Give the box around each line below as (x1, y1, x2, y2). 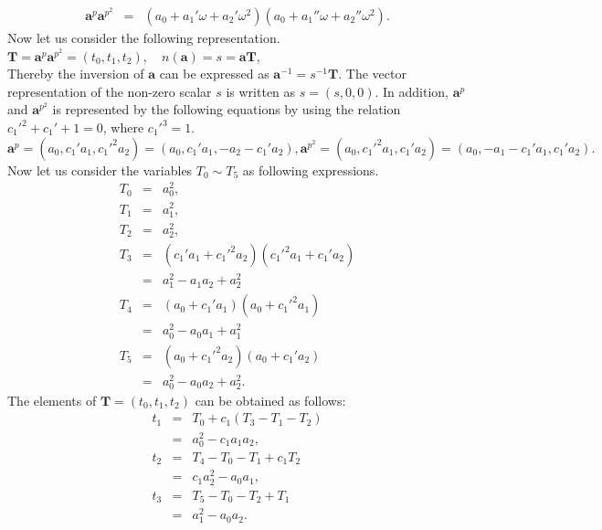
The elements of (7, 390, 97, 409)
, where (102, 118, 144, 136)
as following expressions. (242, 160, 379, 179)
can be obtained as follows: (195, 390, 346, 409)
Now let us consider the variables (7, 160, 193, 179)
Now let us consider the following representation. (7, 28, 280, 48)
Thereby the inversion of (7, 64, 144, 83)
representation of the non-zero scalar (7, 81, 212, 101)
